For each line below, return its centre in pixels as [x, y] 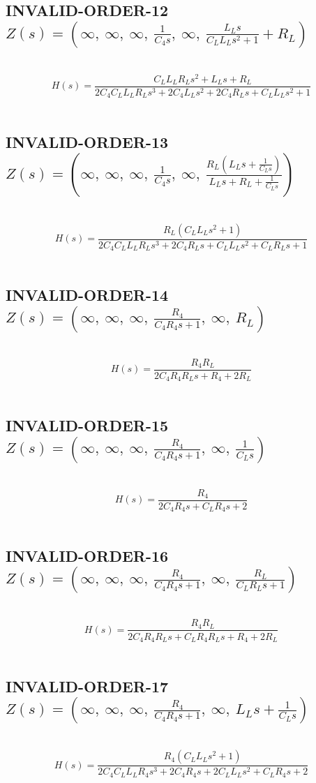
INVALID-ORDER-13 [87, 142]
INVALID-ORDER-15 [87, 425]
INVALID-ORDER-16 [87, 556]
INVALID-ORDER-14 [87, 295]
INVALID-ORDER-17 [87, 686]
